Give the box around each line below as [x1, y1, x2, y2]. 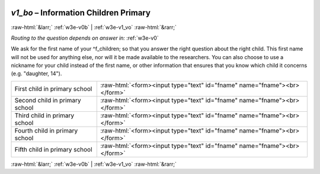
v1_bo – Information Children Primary [11, 8, 151, 18]
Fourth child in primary [14, 126, 78, 134]
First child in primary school [14, 85, 92, 93]
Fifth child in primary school [14, 145, 92, 153]
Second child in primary [14, 96, 81, 104]
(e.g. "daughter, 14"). [11, 70, 62, 77]
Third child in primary [14, 111, 75, 120]
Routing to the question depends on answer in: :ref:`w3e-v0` [11, 34, 159, 41]
